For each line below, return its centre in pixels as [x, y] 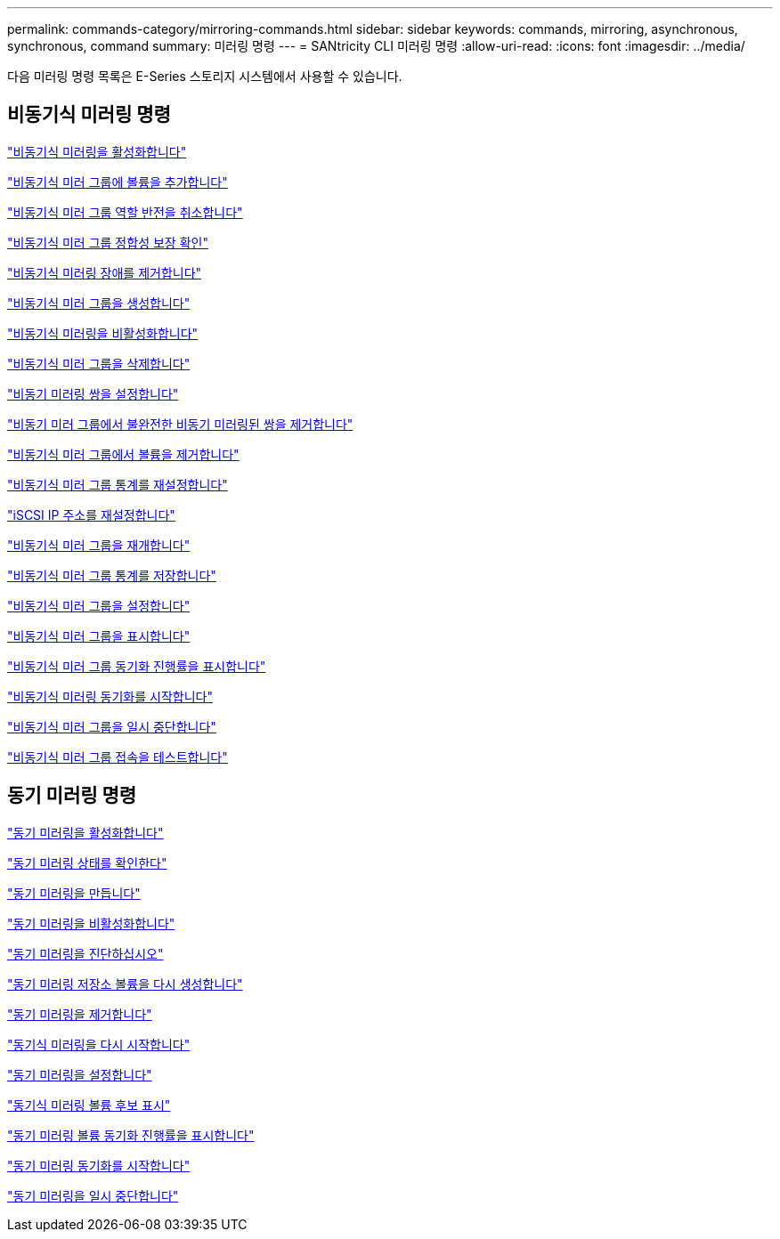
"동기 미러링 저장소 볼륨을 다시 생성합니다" [125, 984]
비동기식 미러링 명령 [89, 115]
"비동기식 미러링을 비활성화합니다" [103, 333]
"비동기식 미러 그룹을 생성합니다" [99, 303]
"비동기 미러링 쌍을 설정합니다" [93, 393]
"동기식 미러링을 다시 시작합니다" [99, 1044]
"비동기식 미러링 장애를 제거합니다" [105, 272]
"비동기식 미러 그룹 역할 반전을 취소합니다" [125, 212]
